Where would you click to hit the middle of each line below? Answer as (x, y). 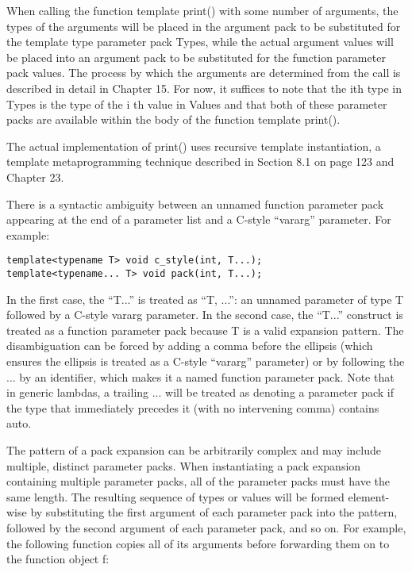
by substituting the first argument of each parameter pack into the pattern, (214, 512)
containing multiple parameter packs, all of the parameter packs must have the (198, 481)
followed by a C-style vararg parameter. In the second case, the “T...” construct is (205, 315)
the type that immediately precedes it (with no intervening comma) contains (193, 407)
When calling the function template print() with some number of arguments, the (202, 10)
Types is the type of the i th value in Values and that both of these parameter (197, 104)
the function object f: (58, 559)
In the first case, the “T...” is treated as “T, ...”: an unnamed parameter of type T (205, 299)
